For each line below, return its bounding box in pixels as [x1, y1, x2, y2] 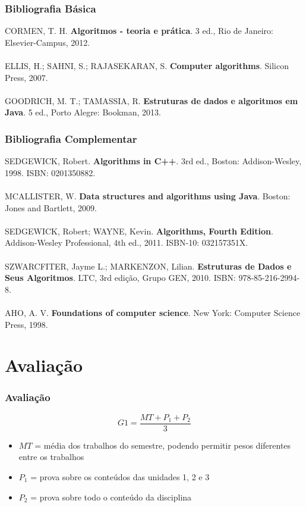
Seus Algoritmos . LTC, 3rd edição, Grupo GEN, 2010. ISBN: [5, 271, 236, 284]
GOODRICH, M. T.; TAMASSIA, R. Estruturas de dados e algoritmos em [5, 94, 298, 107]
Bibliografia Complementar [5, 131, 137, 146]
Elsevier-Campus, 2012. [5, 36, 90, 48]
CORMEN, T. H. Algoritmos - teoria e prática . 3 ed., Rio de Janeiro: [5, 24, 273, 37]
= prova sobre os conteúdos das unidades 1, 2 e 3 [30, 470, 210, 483]
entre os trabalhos [18, 450, 84, 463]
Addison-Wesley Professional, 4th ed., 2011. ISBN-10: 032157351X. [5, 236, 248, 249]
